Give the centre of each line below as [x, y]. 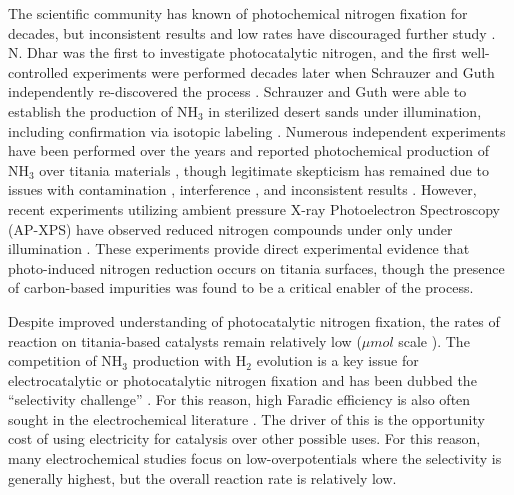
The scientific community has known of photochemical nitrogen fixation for [238, 13]
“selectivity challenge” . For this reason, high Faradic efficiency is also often [239, 399]
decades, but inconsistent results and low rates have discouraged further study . [252, 32]
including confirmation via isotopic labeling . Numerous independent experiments [257, 130]
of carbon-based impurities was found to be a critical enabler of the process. [241, 287]
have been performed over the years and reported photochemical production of [249, 150]
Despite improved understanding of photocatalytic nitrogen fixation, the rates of [254, 320]
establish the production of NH [103, 110]
